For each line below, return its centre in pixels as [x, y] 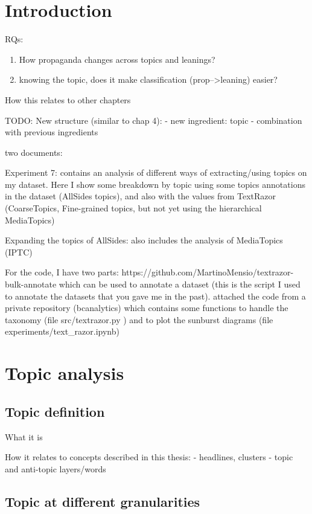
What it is [24, 436]
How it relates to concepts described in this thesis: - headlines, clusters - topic [149, 457]
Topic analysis [65, 373]
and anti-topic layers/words [56, 468]
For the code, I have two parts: [62, 272]
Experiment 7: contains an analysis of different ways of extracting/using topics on [156, 172]
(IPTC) [19, 252]
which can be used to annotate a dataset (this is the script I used [180, 284]
